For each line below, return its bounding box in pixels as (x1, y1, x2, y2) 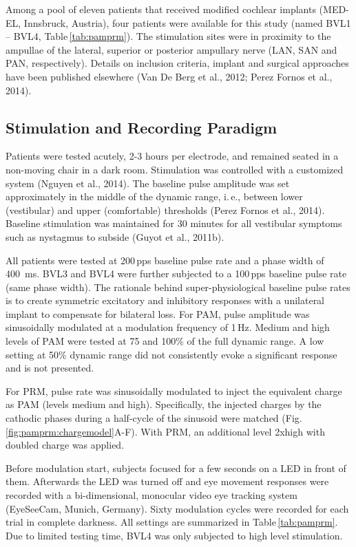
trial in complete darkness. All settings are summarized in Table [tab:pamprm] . (6, 515, 338, 529)
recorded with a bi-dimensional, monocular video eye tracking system (6, 488, 297, 502)
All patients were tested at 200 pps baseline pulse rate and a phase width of (6, 253, 324, 267)
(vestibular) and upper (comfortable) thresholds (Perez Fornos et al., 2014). (6, 202, 325, 217)
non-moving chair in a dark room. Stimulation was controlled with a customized (6, 162, 344, 176)
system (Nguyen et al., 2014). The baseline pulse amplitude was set (6, 175, 290, 190)
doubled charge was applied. (6, 438, 125, 452)
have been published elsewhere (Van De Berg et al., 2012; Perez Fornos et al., (6, 69, 333, 83)
